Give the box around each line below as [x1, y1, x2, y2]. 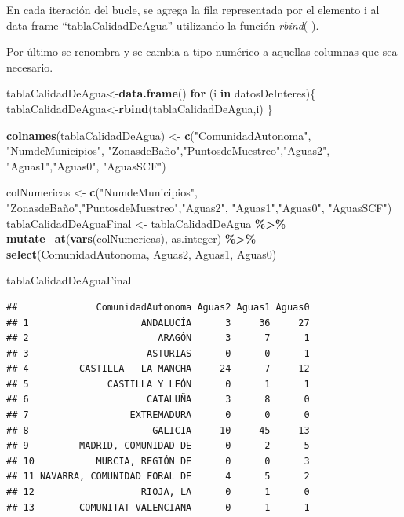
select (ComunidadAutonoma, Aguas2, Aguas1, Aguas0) [6, 245, 277, 262]
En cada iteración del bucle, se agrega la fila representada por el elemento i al [6, 2, 380, 17]
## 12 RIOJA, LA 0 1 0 [6, 486, 310, 498]
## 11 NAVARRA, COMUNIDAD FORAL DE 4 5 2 [6, 471, 310, 482]
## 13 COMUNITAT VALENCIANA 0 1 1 [6, 501, 310, 513]
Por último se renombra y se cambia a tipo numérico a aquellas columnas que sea [6, 43, 398, 60]
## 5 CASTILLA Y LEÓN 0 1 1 [6, 378, 310, 390]
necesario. [6, 58, 53, 75]
